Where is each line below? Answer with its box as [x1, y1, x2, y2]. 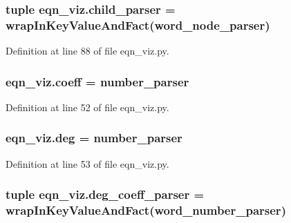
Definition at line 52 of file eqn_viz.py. [6, 99, 169, 114]
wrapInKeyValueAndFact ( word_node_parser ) [6, 16, 270, 33]
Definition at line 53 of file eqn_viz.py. [6, 156, 169, 171]
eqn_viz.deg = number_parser [6, 129, 182, 146]
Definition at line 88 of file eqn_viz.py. [6, 43, 169, 58]
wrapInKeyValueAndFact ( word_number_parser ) [6, 202, 286, 219]
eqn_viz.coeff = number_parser [6, 72, 189, 90]
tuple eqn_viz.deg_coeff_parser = [6, 186, 205, 203]
